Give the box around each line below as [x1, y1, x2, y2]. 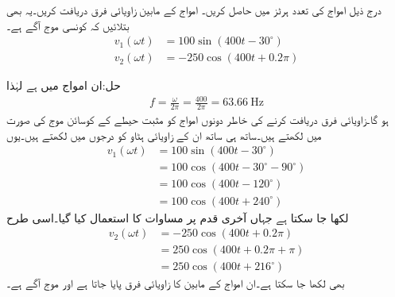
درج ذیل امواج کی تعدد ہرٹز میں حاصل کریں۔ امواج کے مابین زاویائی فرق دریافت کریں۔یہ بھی [6, 2, 381, 17]
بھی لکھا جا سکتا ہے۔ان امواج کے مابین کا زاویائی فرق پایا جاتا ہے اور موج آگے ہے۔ [6, 275, 345, 291]
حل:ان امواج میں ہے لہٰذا [6, 77, 121, 94]
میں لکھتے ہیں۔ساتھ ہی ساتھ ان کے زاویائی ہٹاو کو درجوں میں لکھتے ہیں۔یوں [6, 126, 322, 143]
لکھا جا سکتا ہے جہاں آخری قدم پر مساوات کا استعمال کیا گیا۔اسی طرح [6, 209, 349, 226]
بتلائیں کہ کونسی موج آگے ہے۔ [6, 17, 130, 33]
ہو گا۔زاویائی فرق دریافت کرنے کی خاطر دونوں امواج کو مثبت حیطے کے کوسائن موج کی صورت [6, 111, 389, 128]
